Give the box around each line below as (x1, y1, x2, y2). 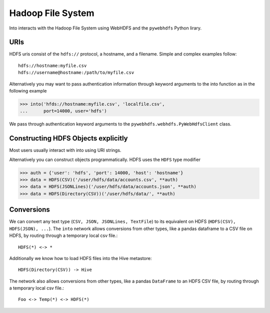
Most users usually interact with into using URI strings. (9, 147, 121, 153)
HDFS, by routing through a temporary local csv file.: (9, 232, 118, 238)
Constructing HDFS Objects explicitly (9, 134, 128, 142)
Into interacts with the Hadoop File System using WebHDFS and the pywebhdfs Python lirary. (9, 25, 202, 31)
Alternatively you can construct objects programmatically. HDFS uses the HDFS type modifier (9, 156, 201, 162)
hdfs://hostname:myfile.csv (18, 62, 87, 68)
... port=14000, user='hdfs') (19, 108, 107, 114)
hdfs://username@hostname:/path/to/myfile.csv (18, 70, 134, 75)
